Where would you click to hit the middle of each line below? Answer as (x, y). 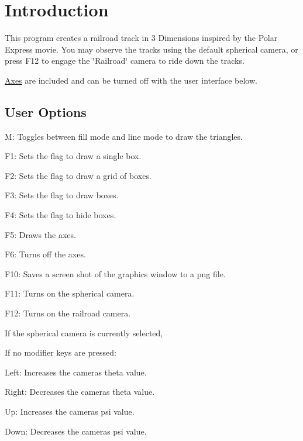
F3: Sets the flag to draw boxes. (62, 195)
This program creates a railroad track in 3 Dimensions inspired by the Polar (141, 38)
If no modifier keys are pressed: (61, 352)
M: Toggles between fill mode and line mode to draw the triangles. (124, 136)
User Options (46, 111)
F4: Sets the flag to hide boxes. (61, 215)
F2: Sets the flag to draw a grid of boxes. (78, 175)
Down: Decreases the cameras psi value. (76, 431)
